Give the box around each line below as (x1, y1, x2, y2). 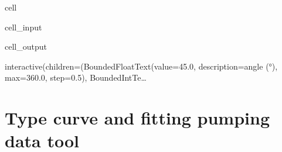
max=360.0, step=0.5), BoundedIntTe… (5, 71, 147, 84)
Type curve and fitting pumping (5, 106, 270, 130)
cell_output (5, 40, 47, 53)
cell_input (5, 20, 42, 33)
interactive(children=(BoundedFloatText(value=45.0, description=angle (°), (5, 60, 278, 72)
